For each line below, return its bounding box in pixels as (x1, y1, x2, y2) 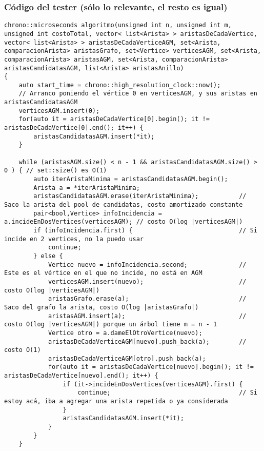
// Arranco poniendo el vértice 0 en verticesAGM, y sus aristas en (18, 90, 257, 97)
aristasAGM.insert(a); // (48, 312, 247, 320)
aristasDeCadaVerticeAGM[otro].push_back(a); (48, 355, 206, 362)
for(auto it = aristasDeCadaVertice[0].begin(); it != (18, 115, 210, 123)
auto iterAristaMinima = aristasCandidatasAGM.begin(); (33, 175, 228, 183)
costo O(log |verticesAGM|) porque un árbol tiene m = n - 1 (4, 321, 217, 328)
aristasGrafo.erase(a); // (48, 295, 247, 303)
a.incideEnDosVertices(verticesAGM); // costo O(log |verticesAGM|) (4, 218, 243, 226)
